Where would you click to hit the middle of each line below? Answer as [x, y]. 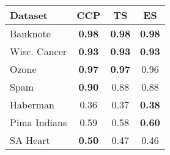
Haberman [32, 104]
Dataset [29, 15]
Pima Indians [39, 122]
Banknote [30, 33]
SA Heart [30, 140]
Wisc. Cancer [39, 51]
